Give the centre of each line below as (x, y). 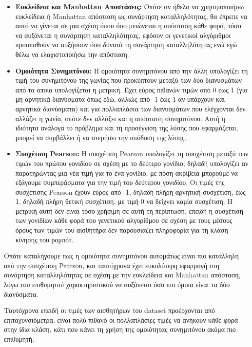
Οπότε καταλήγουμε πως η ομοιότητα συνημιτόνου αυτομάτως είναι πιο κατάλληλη (121, 256)
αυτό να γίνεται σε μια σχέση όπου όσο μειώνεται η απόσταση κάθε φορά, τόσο (128, 26)
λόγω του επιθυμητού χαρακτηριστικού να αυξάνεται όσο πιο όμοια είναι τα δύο (117, 284)
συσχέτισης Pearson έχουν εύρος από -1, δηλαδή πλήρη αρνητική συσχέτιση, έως (130, 192)
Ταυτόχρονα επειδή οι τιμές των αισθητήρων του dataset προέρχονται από (110, 310)
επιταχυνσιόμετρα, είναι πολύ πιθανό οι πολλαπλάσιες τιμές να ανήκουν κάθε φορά (121, 320)
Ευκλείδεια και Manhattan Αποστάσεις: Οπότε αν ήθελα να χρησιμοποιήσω (130, 6)
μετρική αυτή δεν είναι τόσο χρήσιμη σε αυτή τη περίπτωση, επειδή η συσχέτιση (129, 210)
